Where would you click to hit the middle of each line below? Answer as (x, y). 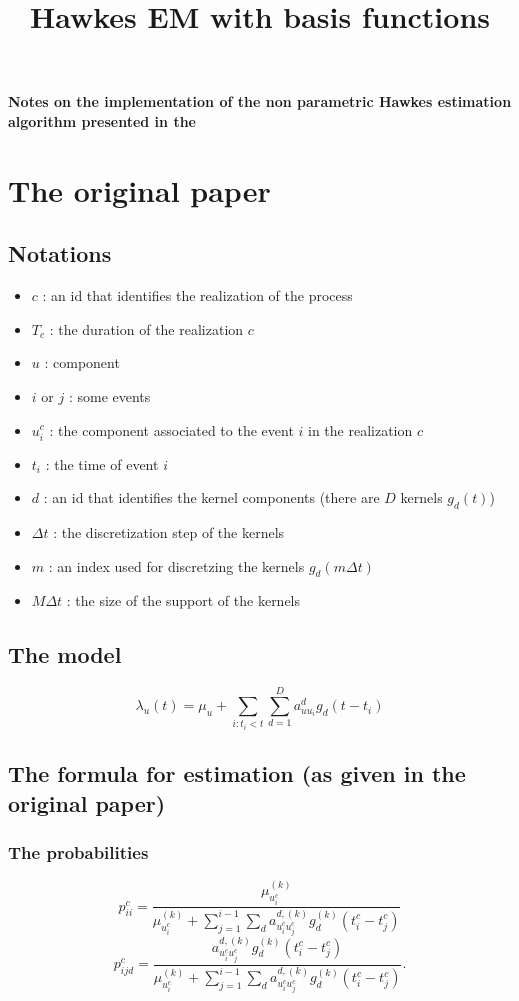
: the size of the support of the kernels (183, 600)
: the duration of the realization (146, 328)
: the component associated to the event (171, 429)
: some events (109, 395)
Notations (60, 253)
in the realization (360, 429)
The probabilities (78, 852)
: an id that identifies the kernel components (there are (211, 497)
